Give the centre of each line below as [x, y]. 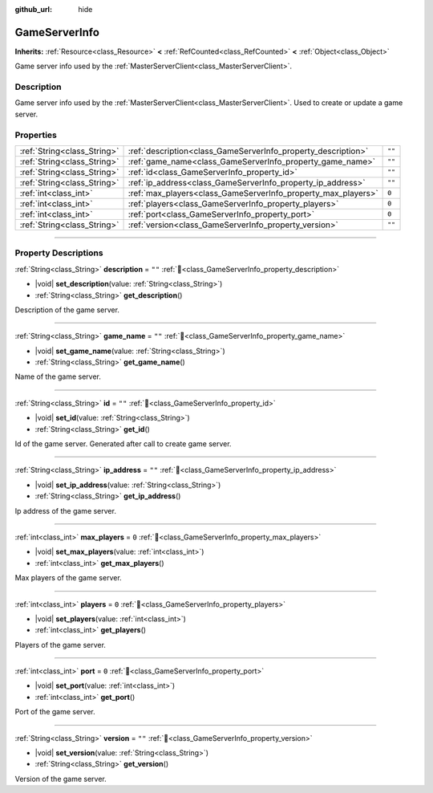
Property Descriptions [59, 253]
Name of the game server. [58, 376]
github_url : [33, 9]
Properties [36, 135]
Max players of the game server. [68, 578]
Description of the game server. [67, 310]
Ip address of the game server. [65, 510]
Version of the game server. [61, 779]
